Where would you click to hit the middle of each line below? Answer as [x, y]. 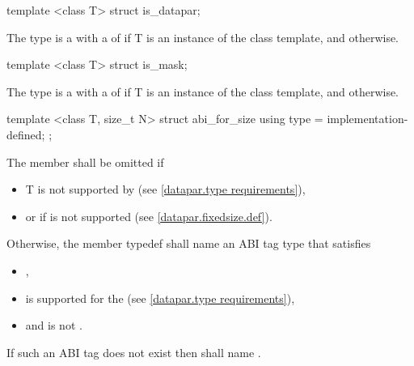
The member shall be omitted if [85, 162]
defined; [26, 134]
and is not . [54, 325]
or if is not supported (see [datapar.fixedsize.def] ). [149, 216]
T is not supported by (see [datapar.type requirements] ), [165, 189]
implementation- [368, 119]
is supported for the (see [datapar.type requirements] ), [160, 298]
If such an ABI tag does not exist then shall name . [134, 352]
